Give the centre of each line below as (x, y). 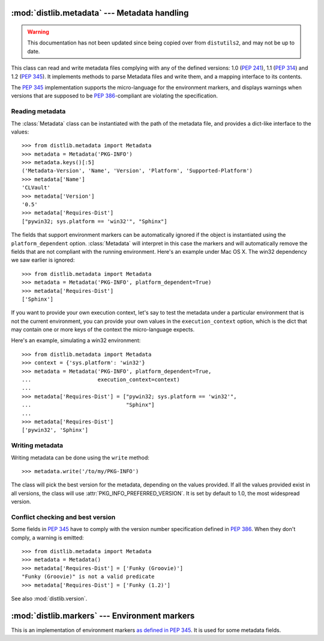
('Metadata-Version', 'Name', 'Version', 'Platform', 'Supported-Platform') (137, 171)
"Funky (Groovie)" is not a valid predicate (88, 577)
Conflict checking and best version (63, 517)
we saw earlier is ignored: (43, 260)
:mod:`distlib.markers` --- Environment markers (103, 615)
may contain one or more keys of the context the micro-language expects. (103, 330)
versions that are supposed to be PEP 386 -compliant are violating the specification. (115, 96)
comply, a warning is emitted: (47, 538)
